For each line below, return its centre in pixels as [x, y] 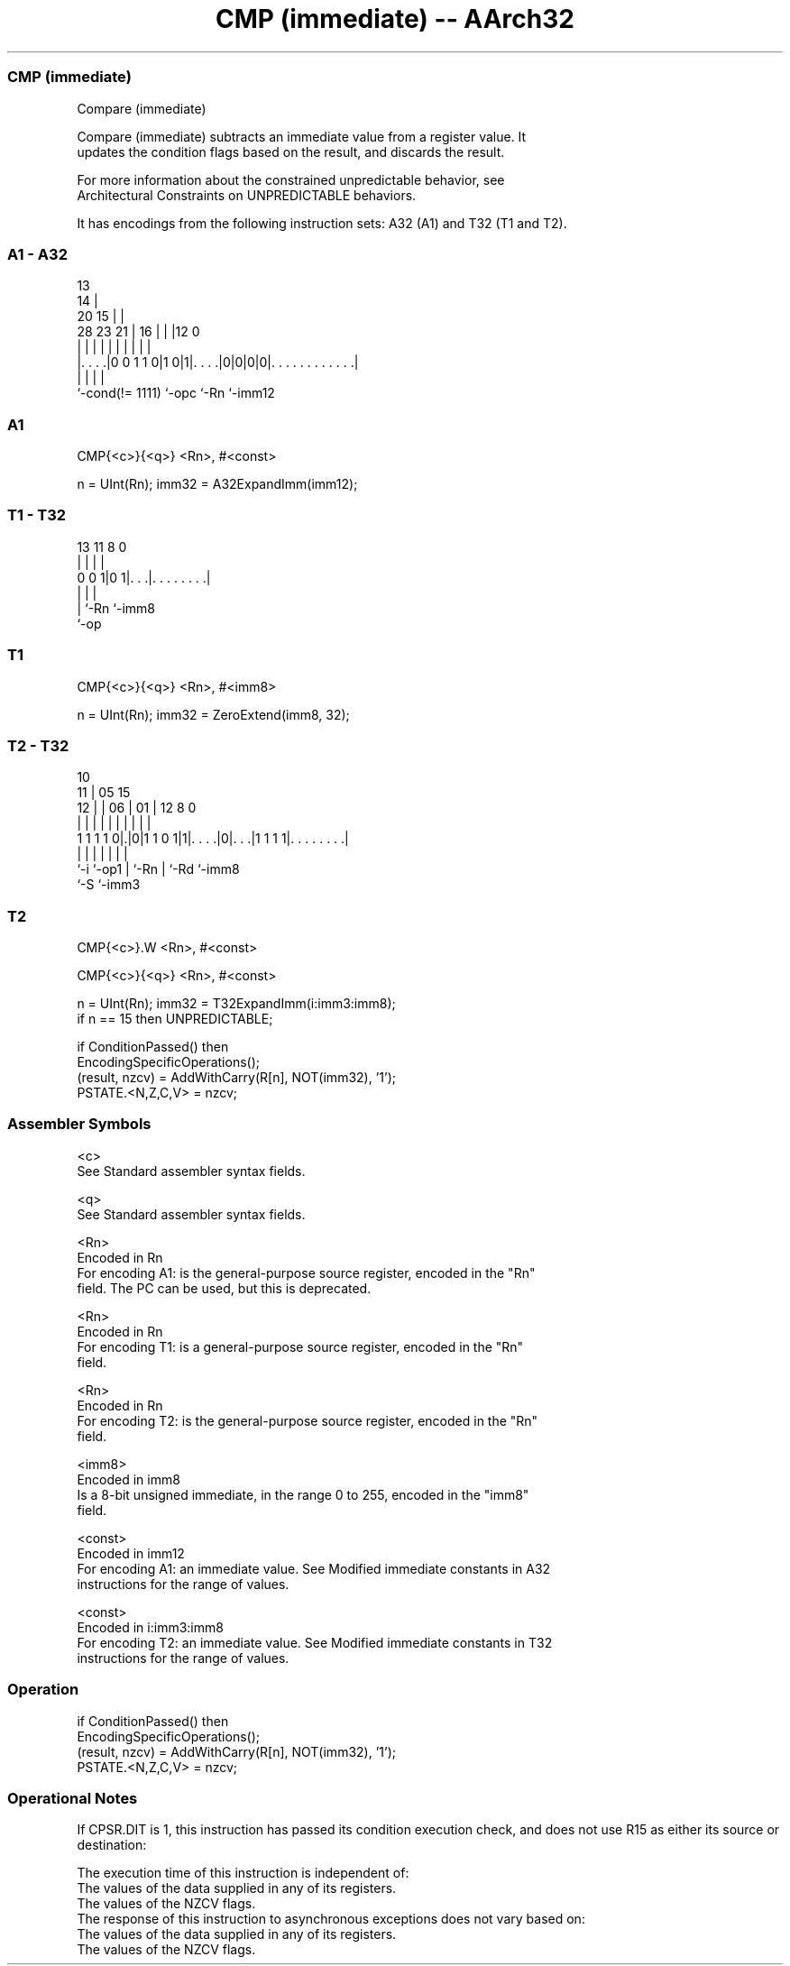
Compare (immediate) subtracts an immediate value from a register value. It [302, 136]
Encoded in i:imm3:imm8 [150, 1627]
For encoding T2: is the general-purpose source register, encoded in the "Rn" [308, 1420]
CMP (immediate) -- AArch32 [395, 19]
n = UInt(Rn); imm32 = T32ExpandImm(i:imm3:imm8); [236, 1003]
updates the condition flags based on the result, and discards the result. [291, 152]
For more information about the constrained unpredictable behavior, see [291, 179]
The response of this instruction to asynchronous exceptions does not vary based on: [331, 1919]
